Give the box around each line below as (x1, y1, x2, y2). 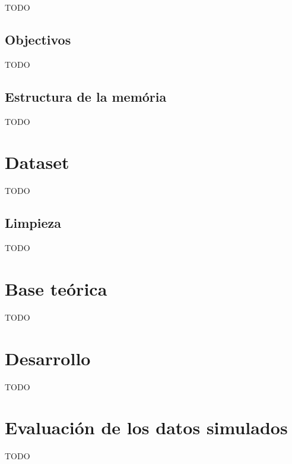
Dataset (5, 150, 69, 174)
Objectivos (5, 30, 71, 48)
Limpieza (5, 214, 62, 232)
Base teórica (5, 276, 107, 300)
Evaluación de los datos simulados (5, 415, 288, 440)
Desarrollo (5, 346, 91, 370)
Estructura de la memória (5, 87, 167, 105)
